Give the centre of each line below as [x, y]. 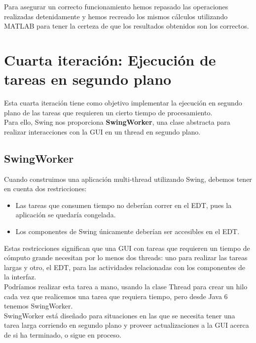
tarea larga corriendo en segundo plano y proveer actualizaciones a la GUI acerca [127, 325]
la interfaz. [20, 277]
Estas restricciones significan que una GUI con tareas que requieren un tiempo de [127, 248]
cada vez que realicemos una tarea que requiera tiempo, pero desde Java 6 [116, 296]
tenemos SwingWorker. [38, 306]
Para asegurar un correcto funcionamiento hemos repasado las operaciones [116, 6]
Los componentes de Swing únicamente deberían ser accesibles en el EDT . [128, 231]
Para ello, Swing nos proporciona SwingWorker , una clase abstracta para [117, 122]
